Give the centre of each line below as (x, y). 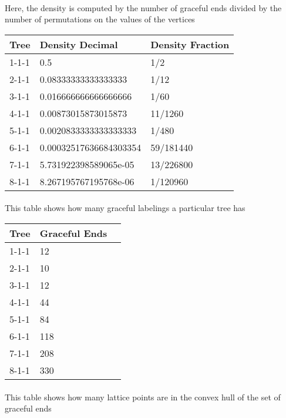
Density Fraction (190, 44)
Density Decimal (79, 44)
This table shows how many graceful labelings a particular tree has (125, 208)
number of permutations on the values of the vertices (100, 19)
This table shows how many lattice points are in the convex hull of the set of (143, 397)
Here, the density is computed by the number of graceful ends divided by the (143, 7)
